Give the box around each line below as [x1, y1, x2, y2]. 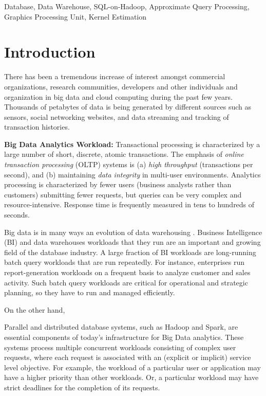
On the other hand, [4, 304, 65, 315]
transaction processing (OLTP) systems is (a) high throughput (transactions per [4, 159, 253, 170]
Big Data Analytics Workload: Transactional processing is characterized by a [4, 138, 260, 149]
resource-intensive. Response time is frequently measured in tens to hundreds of [4, 199, 255, 210]
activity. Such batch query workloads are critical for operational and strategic [4, 277, 248, 287]
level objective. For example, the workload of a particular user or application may [4, 362, 261, 372]
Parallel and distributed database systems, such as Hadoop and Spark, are [4, 321, 238, 332]
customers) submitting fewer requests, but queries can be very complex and [4, 189, 242, 200]
